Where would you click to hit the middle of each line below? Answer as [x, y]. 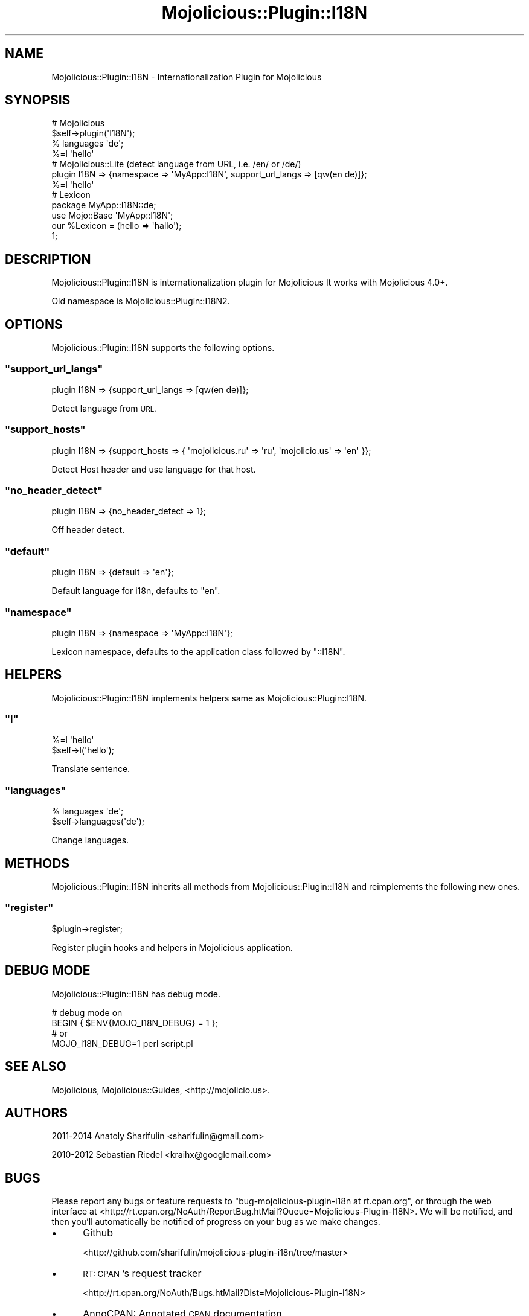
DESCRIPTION [48, 259]
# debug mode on [87, 1012]
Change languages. [90, 840]
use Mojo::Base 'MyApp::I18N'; [112, 216]
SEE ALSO [36, 1067]
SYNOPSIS [38, 100]
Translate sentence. [91, 769]
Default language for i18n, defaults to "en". [136, 591]
